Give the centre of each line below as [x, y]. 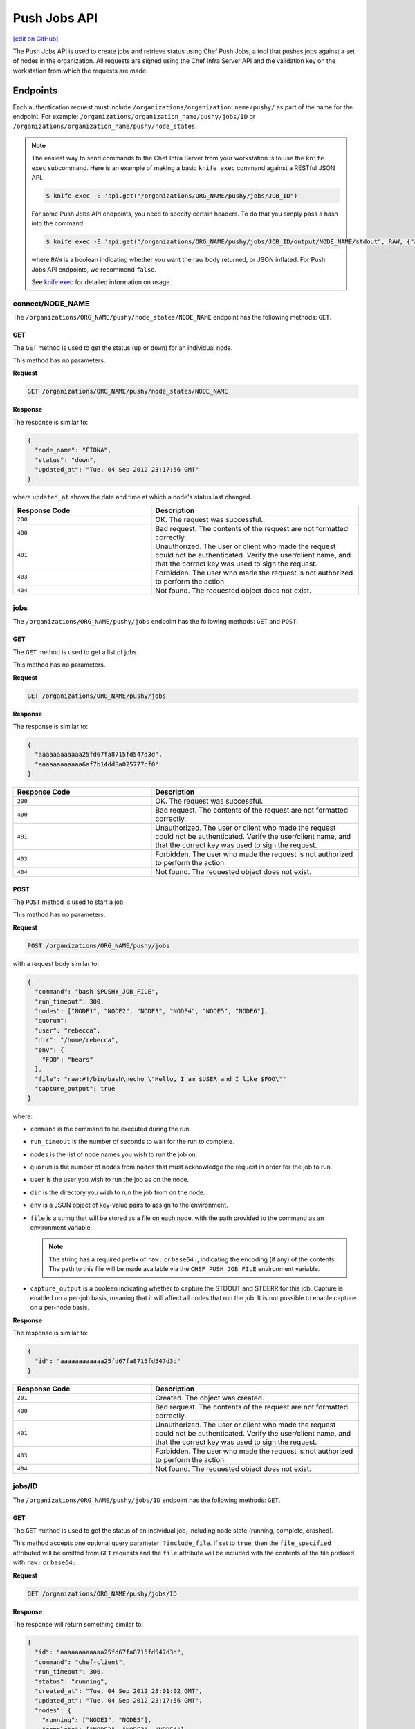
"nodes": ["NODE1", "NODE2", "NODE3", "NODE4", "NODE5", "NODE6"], [151, 1011]
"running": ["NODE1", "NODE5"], [97, 1720]
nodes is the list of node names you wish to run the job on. [114, 1154]
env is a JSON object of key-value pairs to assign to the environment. [129, 1205]
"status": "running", [72, 1681]
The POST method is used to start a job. [69, 902]
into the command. [58, 223]
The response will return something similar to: [78, 1624]
